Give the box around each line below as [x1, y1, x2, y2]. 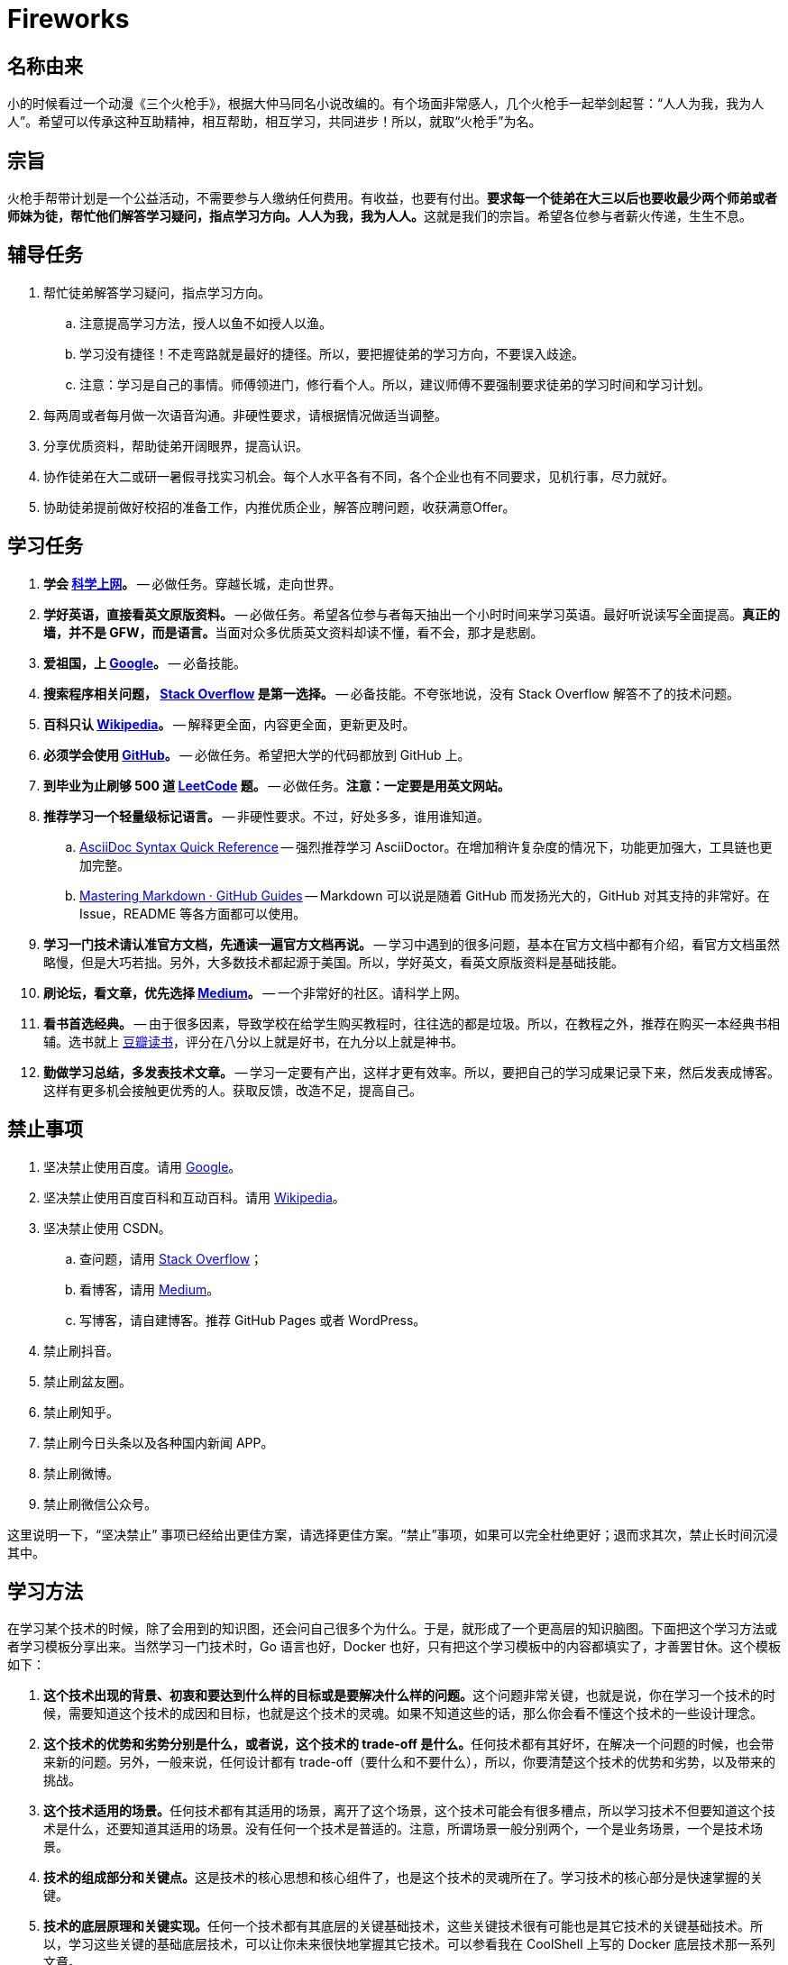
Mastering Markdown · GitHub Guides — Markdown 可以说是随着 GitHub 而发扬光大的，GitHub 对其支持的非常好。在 [79, 887, 770, 903]
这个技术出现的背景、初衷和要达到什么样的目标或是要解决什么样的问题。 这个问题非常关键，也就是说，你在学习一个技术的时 [43, 1687, 775, 1704]
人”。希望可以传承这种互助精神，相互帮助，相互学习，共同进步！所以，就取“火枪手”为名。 [7, 114, 542, 130]
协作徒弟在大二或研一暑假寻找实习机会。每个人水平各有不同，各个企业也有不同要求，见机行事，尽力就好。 [43, 468, 674, 484]
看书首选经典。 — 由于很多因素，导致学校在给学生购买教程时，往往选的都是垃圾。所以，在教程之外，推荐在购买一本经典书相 [43, 1015, 781, 1031]
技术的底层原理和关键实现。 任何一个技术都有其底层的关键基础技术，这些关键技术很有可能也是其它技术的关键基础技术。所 [43, 1918, 763, 1934]
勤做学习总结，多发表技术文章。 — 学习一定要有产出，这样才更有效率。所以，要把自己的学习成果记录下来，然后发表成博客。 [43, 1064, 781, 1080]
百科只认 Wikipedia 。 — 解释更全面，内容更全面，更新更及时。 [43, 716, 416, 732]
